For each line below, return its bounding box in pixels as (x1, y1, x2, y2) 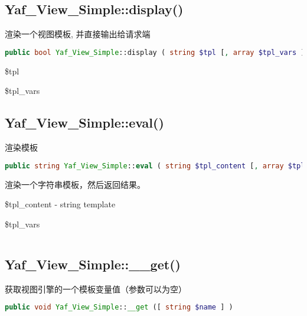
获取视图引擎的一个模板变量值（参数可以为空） (5, 282, 187, 295)
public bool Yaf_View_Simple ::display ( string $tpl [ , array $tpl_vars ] (5, 48, 305, 57)
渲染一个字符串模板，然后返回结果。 (5, 178, 145, 190)
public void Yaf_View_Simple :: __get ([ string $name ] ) (5, 303, 233, 312)
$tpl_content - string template (5, 198, 116, 210)
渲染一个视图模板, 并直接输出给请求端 (5, 28, 151, 40)
